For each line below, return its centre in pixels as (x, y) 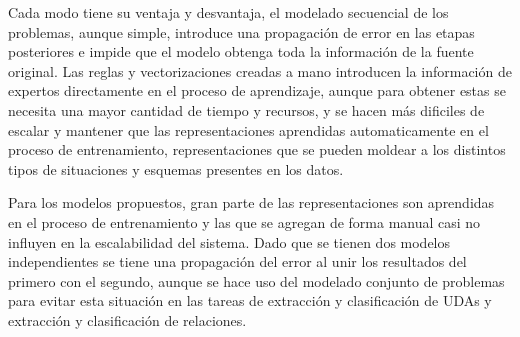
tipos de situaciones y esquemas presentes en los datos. (176, 168)
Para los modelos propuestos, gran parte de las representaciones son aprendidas (251, 202)
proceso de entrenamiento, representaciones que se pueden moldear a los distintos (257, 149)
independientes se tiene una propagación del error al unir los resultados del (237, 261)
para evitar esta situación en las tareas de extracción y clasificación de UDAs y (250, 300)
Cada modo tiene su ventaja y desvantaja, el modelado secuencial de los (228, 12)
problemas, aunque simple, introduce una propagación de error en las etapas (241, 31)
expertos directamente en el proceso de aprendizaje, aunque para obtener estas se (257, 90)
